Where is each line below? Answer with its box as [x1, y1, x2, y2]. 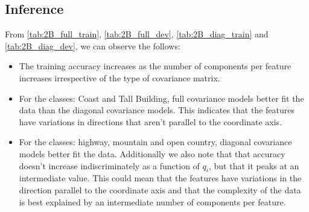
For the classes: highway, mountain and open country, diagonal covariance [19, 136, 292, 148]
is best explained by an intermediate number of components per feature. [19, 195, 286, 208]
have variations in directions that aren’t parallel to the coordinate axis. [19, 115, 282, 128]
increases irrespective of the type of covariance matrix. [19, 71, 220, 84]
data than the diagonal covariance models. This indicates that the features [19, 104, 295, 116]
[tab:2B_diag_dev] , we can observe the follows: [5, 39, 180, 52]
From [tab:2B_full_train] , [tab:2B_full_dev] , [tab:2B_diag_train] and [5, 28, 269, 40]
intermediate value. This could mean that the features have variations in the [19, 172, 302, 184]
